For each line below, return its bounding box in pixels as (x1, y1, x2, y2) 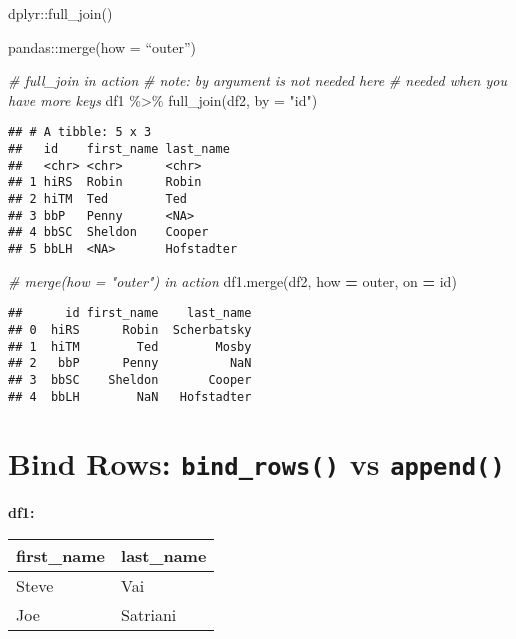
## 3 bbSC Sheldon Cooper (8, 372, 252, 387)
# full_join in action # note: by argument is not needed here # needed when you (8, 70, 507, 91)
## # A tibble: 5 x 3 (8, 125, 152, 140)
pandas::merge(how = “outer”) (8, 36, 196, 57)
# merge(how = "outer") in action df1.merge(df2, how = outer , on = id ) (8, 270, 457, 291)
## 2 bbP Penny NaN (8, 356, 252, 371)
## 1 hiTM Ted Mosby (8, 339, 252, 354)
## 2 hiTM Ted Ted (8, 192, 187, 206)
